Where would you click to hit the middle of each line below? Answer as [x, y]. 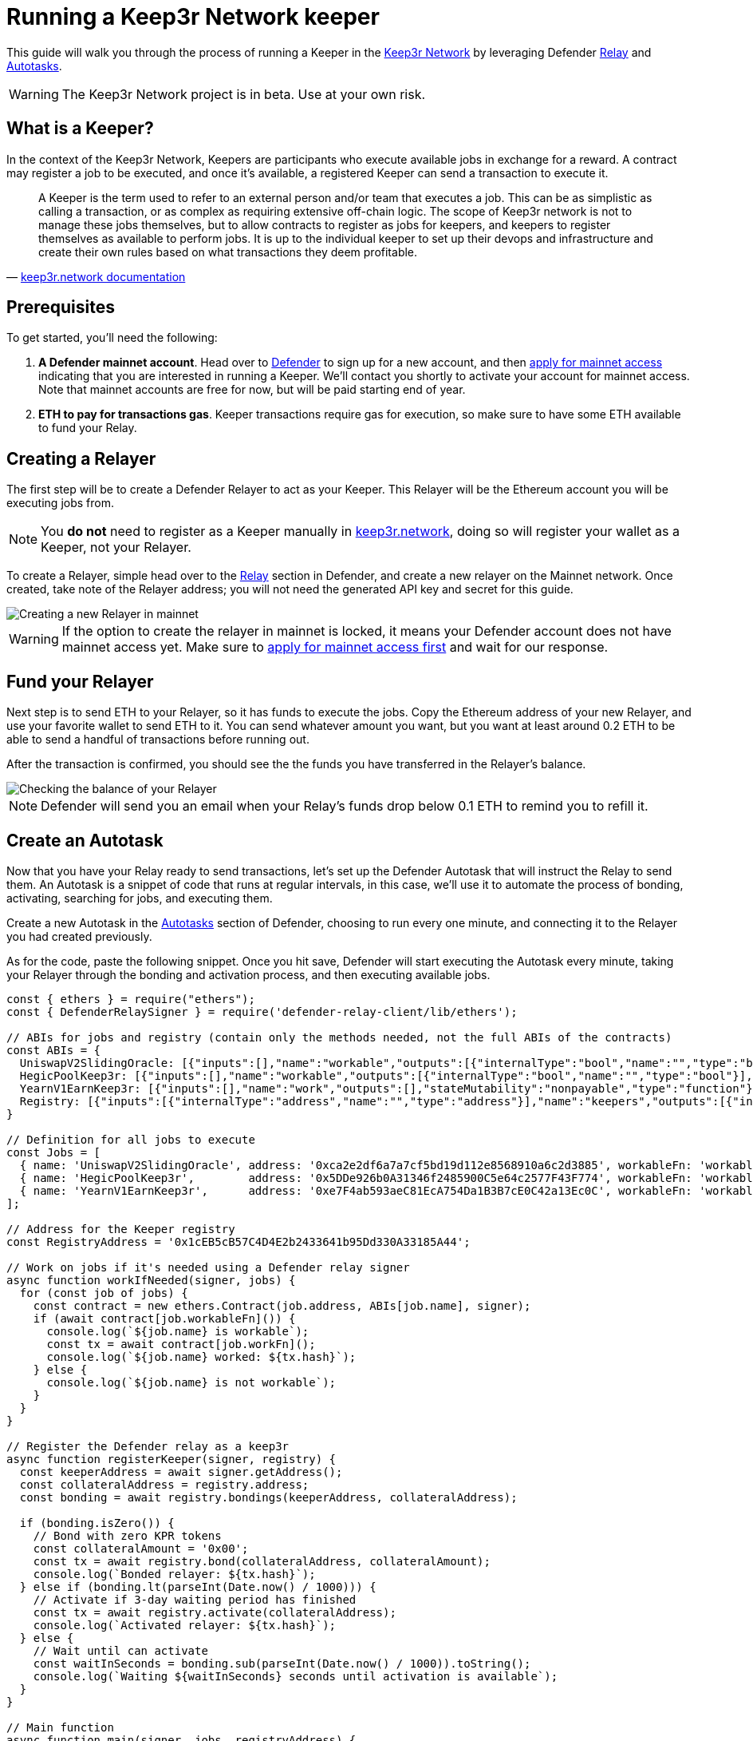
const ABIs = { [54, 1050]
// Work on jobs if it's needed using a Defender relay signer [208, 1267]
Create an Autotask [85, 840]
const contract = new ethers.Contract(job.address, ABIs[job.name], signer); [282, 1305]
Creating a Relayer [81, 458]
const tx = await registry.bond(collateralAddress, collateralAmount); [262, 1561]
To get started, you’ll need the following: [112, 338]
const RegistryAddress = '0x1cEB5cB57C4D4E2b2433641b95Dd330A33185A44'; [239, 1241]
